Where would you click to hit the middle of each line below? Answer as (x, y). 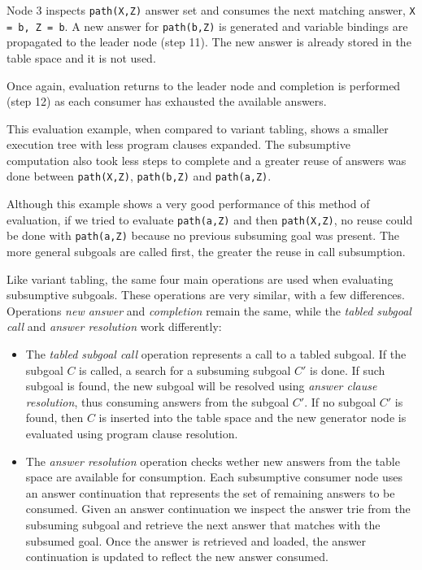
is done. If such (348, 370)
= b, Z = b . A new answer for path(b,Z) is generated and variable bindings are (207, 26)
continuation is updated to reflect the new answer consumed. (177, 557)
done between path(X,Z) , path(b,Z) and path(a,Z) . (139, 176)
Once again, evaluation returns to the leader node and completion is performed (204, 85)
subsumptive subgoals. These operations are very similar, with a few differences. (206, 295)
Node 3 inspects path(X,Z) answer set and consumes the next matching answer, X (211, 10)
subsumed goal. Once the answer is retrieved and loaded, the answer (196, 540)
